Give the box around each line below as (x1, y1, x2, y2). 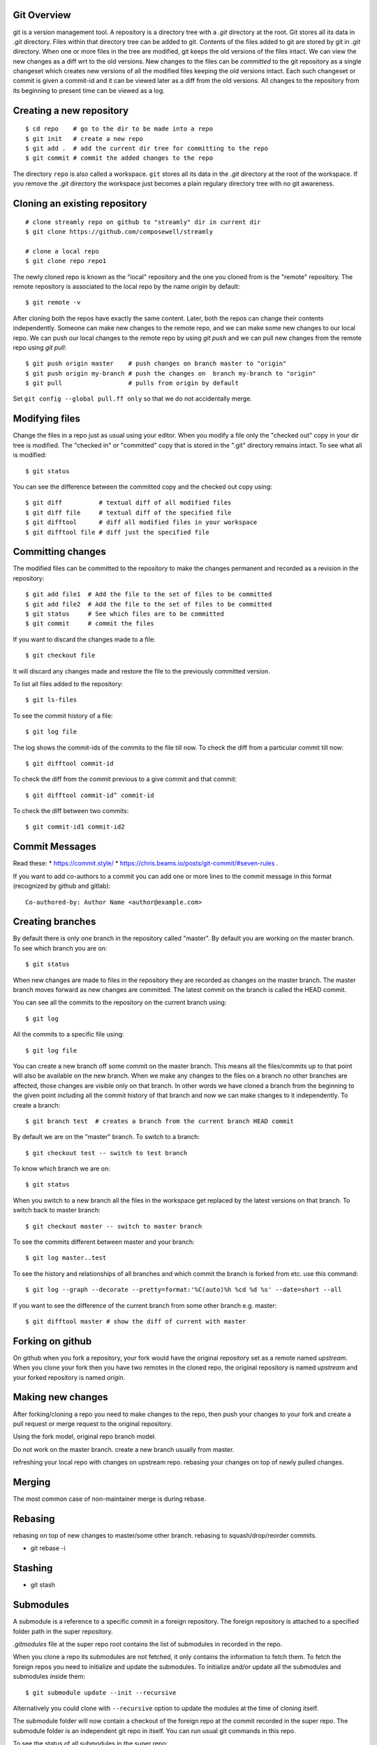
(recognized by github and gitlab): (13, 882, 111, 890)
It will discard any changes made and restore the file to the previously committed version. (13, 667, 270, 675)
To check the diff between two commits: (13, 807, 129, 815)
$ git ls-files (25, 696, 77, 704)
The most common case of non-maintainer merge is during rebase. (13, 1494, 206, 1503)
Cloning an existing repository (13, 198, 147, 209)
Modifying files (13, 413, 80, 425)
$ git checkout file (25, 651, 96, 660)
